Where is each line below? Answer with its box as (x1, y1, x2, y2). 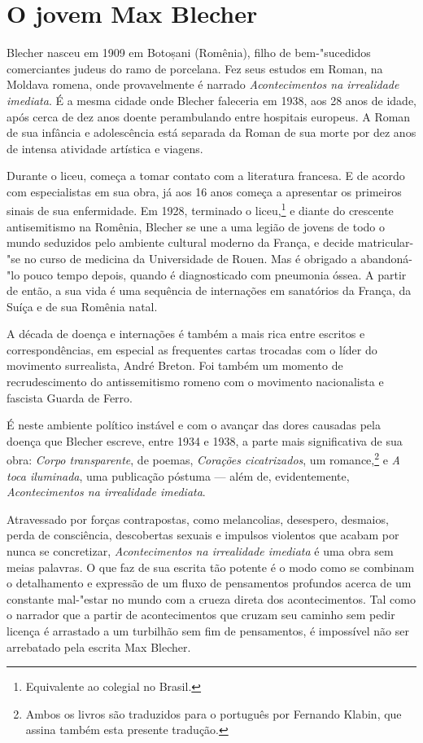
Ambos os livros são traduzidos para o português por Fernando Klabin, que (25, 705, 402, 722)
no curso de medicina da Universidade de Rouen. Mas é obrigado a (24, 249, 357, 266)
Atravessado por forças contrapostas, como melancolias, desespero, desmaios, (7, 510, 389, 527)
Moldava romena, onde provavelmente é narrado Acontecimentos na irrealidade (7, 76, 399, 93)
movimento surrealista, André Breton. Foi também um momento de (7, 357, 343, 374)
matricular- (357, 234, 414, 251)
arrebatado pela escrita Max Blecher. (7, 638, 191, 655)
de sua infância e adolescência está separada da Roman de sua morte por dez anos (7, 124, 416, 141)
